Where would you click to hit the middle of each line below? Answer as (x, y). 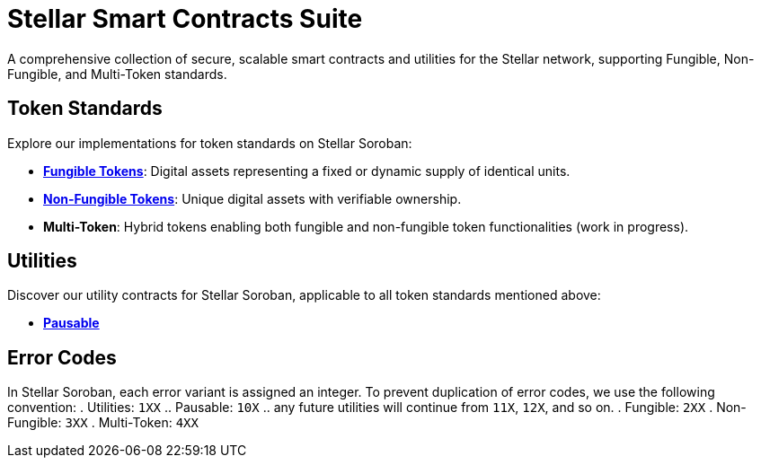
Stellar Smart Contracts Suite (185, 19)
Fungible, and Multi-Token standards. (117, 74)
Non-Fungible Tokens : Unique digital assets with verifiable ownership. (252, 198)
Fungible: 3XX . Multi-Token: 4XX (103, 423)
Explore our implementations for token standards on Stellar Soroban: (210, 143)
